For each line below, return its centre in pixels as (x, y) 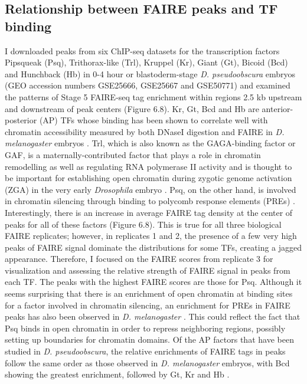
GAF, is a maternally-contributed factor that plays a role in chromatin (133, 154)
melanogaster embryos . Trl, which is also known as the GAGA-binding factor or (150, 143)
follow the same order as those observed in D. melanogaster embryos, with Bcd (147, 362)
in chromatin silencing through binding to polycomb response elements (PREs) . (150, 201)
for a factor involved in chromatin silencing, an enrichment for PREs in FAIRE (148, 305)
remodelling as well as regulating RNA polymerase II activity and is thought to (148, 166)
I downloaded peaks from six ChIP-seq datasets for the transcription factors (142, 50)
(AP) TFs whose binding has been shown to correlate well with (153, 120)
